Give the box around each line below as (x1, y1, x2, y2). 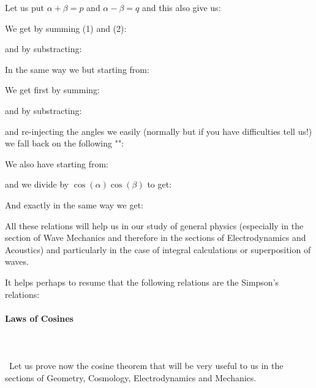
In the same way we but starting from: (5, 63, 149, 75)
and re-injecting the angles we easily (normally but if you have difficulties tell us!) (5, 124, 312, 137)
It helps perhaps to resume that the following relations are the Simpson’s (5, 275, 279, 288)
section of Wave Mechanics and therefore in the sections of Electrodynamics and (5, 231, 306, 244)
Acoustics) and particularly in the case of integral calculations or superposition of (5, 243, 311, 256)
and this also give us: (141, 1, 221, 13)
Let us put (5, 1, 45, 13)
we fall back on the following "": (5, 137, 124, 150)
